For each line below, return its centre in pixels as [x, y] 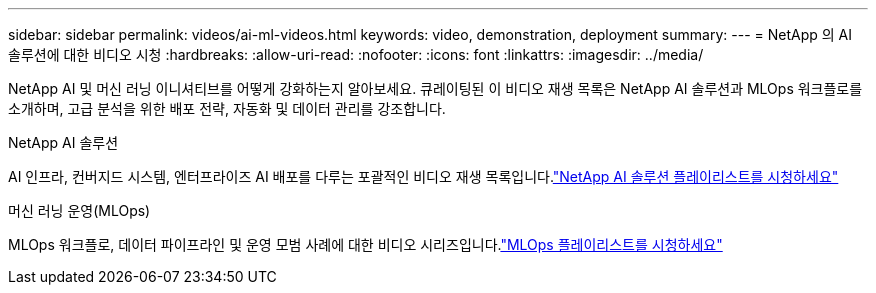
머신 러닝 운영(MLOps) [79, 210]
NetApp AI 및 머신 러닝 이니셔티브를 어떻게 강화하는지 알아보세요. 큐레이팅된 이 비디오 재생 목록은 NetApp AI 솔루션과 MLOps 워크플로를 [435, 88]
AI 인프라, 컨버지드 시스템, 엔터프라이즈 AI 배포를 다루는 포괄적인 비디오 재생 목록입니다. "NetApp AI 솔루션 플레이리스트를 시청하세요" [423, 176]
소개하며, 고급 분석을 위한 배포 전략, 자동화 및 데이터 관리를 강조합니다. [227, 108]
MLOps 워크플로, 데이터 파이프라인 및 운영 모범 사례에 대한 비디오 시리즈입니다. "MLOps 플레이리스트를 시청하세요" [365, 244]
